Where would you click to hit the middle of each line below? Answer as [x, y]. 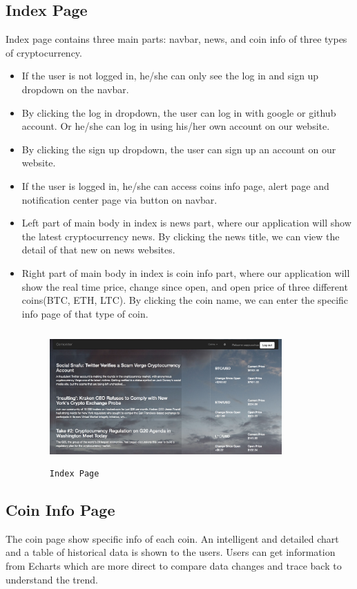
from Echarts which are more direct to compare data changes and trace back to [174, 565]
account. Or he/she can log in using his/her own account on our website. [176, 126]
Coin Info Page [60, 509]
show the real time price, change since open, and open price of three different [185, 286]
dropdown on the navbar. [75, 89]
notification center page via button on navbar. [119, 199]
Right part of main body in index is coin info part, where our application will [186, 272]
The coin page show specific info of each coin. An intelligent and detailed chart [172, 538]
